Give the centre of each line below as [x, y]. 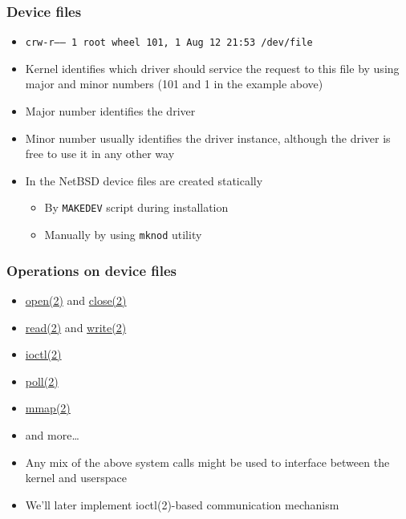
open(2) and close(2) [76, 300]
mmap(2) [48, 408]
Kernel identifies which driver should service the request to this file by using [212, 68]
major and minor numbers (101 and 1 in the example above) [174, 84]
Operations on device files [92, 270]
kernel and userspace [76, 478]
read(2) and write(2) [76, 327]
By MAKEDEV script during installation [136, 207]
